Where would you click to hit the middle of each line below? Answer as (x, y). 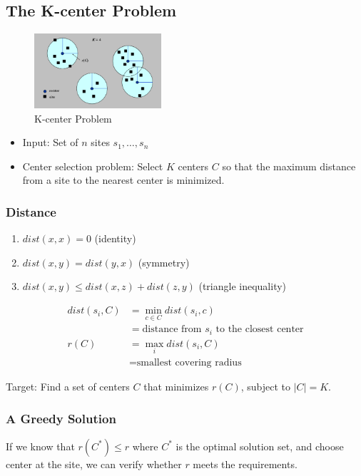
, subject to (266, 387)
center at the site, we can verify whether (94, 464)
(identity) (115, 238)
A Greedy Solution (61, 418)
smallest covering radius (189, 363)
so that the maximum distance (289, 166)
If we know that (40, 446)
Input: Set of (50, 142)
